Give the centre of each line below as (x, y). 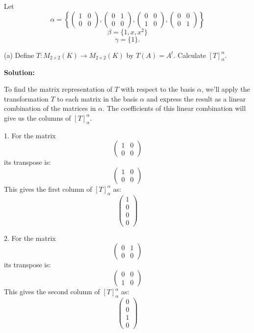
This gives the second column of (52, 291)
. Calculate (190, 55)
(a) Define (19, 55)
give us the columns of (38, 117)
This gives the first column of (48, 189)
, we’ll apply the (226, 89)
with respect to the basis (158, 89)
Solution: (19, 72)
